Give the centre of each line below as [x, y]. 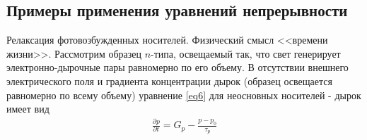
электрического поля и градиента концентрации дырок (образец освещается [169, 81]
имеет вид [28, 109]
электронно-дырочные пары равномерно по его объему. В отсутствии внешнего [177, 67]
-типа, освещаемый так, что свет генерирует [246, 53]
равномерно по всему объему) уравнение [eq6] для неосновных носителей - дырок [184, 95]
